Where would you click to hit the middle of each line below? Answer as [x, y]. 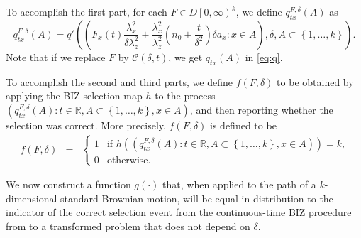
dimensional [32, 198]
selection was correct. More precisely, [86, 125]
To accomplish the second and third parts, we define [119, 81]
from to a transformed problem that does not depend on [128, 226]
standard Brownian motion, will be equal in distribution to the [197, 198]
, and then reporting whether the [261, 109]
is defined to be [243, 125]
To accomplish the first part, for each [87, 11]
